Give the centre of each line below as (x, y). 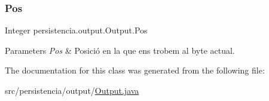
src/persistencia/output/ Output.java (72, 90)
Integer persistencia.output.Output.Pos (76, 30)
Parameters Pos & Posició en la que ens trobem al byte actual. (120, 50)
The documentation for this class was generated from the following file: (135, 70)
